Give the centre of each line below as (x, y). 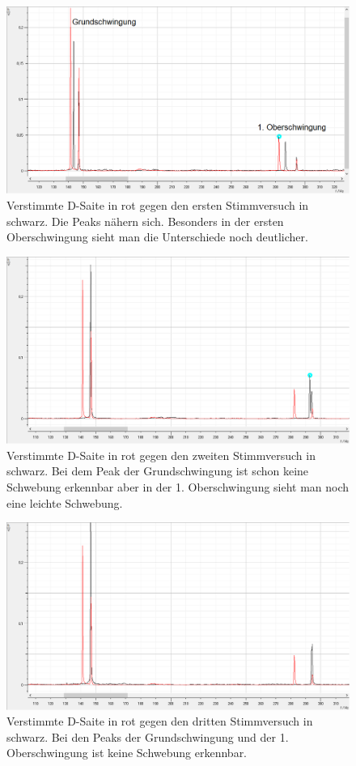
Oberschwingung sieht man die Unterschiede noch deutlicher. (157, 237)
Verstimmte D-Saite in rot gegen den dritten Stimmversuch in (160, 721)
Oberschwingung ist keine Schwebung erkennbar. (127, 753)
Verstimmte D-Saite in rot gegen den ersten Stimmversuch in (158, 205)
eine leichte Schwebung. (65, 502)
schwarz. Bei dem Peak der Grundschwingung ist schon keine (158, 471)
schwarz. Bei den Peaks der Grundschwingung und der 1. (148, 736)
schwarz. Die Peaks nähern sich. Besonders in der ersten (145, 221)
